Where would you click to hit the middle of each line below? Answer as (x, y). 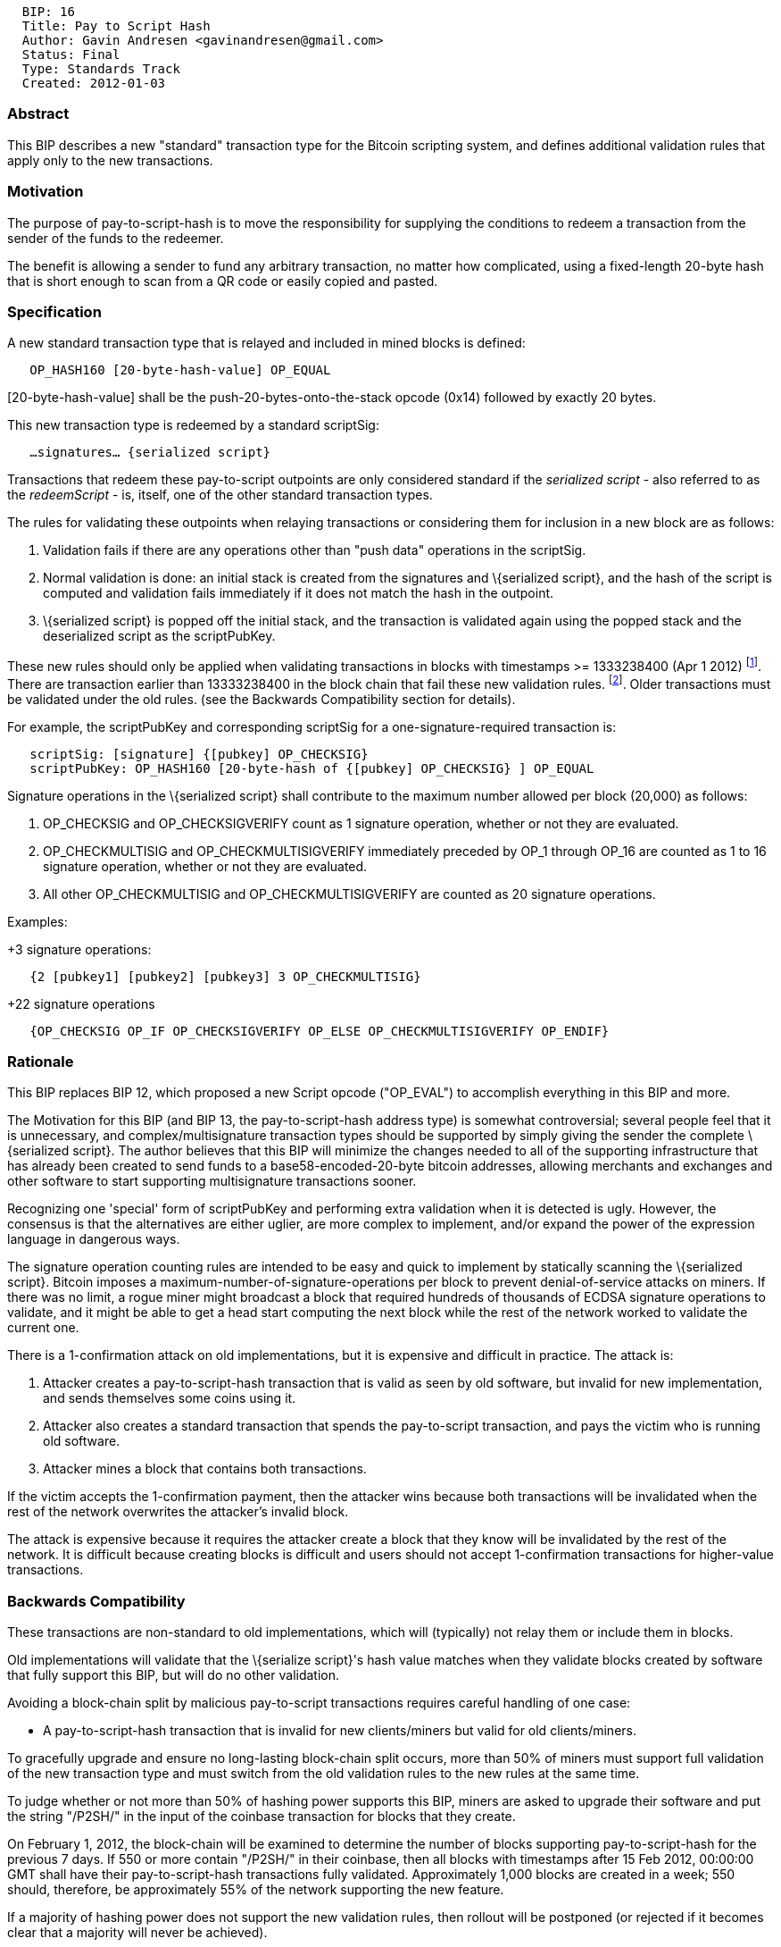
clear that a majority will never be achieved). (137, 1933)
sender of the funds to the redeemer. (116, 238)
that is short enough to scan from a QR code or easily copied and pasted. (223, 281)
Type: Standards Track (101, 69)
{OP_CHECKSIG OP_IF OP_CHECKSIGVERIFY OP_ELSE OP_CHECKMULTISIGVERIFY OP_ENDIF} (320, 1031)
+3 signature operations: (79, 949)
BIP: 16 (48, 12)
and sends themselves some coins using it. (170, 1398)
